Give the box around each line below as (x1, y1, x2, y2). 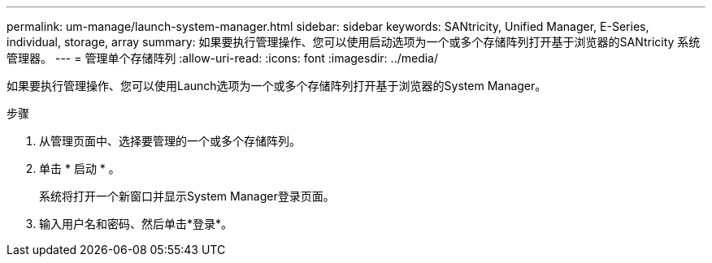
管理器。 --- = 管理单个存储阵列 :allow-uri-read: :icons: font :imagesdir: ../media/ (7, 51, 439, 65)
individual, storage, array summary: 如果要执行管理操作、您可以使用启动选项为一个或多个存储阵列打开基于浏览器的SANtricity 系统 (7, 35, 701, 49)
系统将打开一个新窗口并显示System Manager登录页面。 (39, 189, 335, 203)
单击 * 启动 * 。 (39, 162, 120, 175)
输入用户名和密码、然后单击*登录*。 (39, 217, 233, 231)
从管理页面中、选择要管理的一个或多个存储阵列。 (39, 134, 301, 148)
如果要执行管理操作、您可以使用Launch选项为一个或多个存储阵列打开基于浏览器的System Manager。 (7, 79, 547, 93)
